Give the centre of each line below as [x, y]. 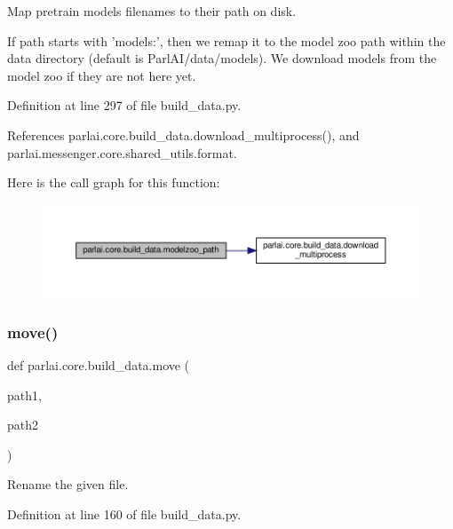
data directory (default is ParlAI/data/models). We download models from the [222, 58]
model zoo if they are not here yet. [102, 75]
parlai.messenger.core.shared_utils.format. [122, 152]
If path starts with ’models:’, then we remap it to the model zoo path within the [226, 40]
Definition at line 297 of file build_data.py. [124, 105]
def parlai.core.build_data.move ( [99, 365]
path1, [24, 395]
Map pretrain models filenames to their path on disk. [152, 11]
